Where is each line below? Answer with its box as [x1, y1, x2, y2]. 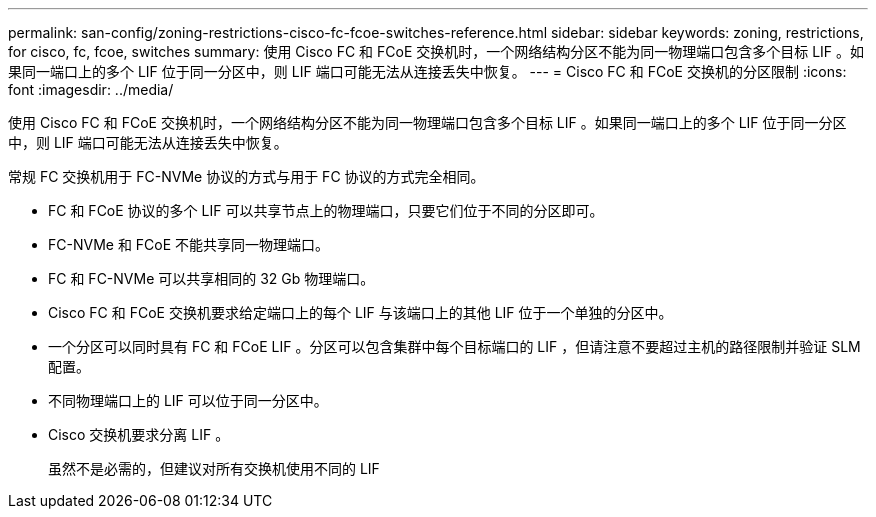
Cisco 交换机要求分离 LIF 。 [48, 426, 230, 443]
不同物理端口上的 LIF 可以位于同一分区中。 [48, 392, 328, 409]
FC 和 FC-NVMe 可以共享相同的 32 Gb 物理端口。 [48, 270, 375, 287]
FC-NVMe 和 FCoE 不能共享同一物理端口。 [48, 236, 330, 253]
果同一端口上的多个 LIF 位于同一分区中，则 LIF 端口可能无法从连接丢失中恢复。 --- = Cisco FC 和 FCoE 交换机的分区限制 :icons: [8, 63, 847, 80]
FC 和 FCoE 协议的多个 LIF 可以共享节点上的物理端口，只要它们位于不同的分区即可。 [48, 202, 604, 219]
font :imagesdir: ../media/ [8, 81, 174, 98]
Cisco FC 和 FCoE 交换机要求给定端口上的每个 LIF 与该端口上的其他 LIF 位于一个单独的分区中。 [48, 304, 673, 321]
